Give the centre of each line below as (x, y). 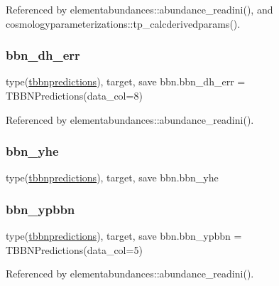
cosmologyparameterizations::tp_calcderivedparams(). (123, 23)
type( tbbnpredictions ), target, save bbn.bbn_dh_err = (126, 81)
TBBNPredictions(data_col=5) (74, 249)
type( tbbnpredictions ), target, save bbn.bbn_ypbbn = (124, 236)
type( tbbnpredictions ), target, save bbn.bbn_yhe (112, 178)
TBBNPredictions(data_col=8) (74, 95)
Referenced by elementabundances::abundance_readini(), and (139, 9)
